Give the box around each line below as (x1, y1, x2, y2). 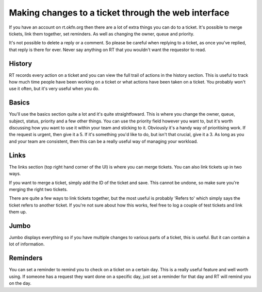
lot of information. (9, 241, 45, 247)
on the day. (9, 280, 32, 286)
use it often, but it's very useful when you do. (9, 86, 99, 92)
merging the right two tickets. (9, 186, 68, 192)
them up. (9, 209, 27, 215)
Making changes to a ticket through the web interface (9, 7, 230, 18)
